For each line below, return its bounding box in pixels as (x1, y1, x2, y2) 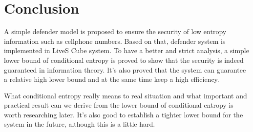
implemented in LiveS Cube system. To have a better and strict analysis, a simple (4, 45, 249, 56)
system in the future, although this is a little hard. (4, 119, 155, 129)
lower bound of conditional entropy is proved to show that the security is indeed (4, 55, 244, 65)
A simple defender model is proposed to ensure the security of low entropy (4, 26, 227, 37)
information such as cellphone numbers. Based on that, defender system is (4, 36, 226, 46)
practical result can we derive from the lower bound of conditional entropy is (4, 100, 233, 110)
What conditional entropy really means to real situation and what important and (4, 90, 247, 100)
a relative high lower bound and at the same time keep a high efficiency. (4, 74, 219, 84)
